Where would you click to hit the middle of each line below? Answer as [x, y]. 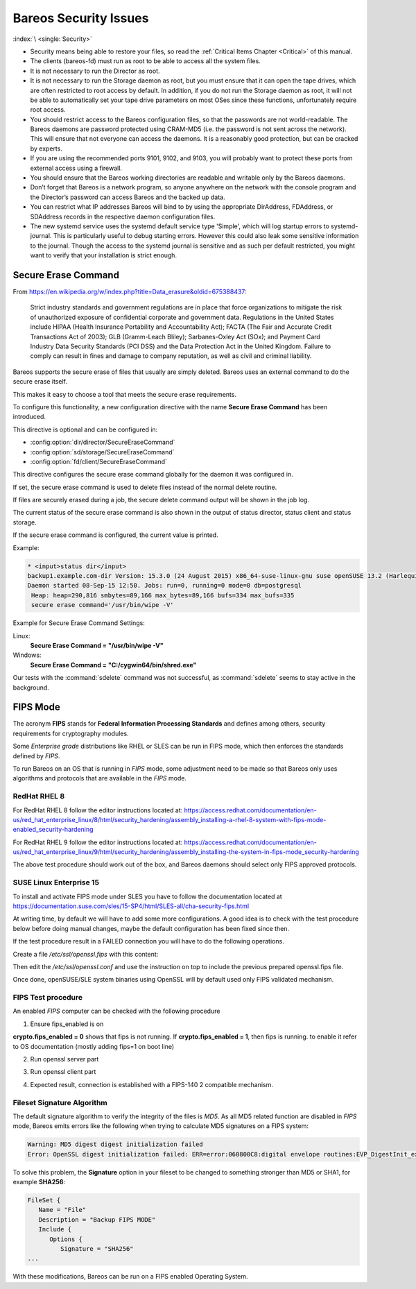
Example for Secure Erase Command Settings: [79, 623]
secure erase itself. [40, 382]
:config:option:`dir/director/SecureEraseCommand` [103, 442]
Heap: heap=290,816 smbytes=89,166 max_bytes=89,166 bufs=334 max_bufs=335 [163, 595]
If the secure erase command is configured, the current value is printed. [115, 535]
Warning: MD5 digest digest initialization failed [115, 1144]
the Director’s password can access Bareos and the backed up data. [128, 197]
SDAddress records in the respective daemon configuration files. [123, 216]
